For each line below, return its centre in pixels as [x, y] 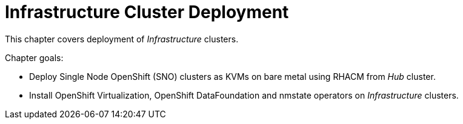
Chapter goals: [34, 57]
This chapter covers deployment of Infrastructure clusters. [122, 39]
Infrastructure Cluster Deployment [147, 12]
